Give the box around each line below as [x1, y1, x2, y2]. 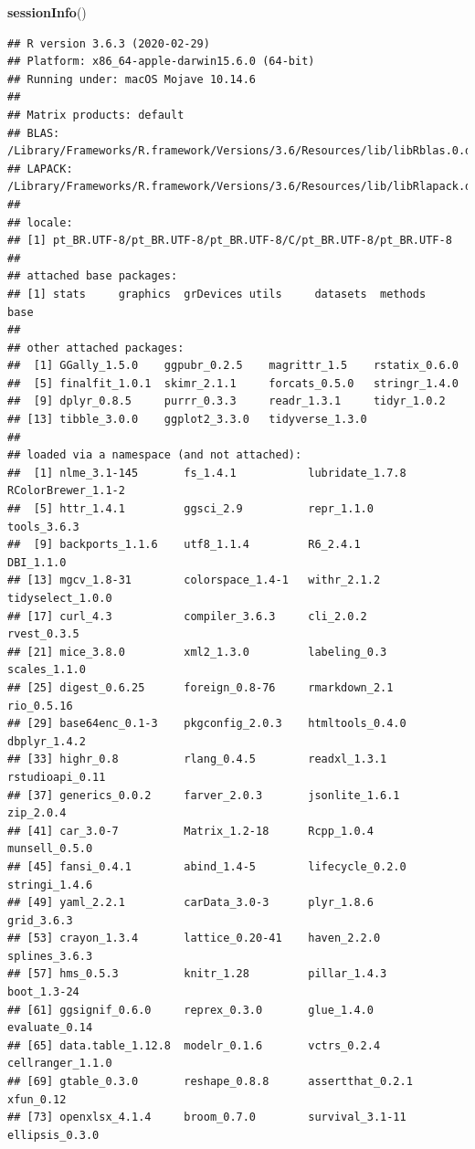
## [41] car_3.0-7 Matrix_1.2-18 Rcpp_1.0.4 [7, 824, 374, 838]
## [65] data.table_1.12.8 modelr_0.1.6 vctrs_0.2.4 [7, 1038, 381, 1052]
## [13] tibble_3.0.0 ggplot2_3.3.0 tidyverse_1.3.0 [7, 413, 367, 427]
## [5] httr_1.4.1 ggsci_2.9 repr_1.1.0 [7, 502, 374, 516]
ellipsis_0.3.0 [7, 1128, 100, 1142]
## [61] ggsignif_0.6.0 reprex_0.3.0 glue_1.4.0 [7, 1003, 374, 1017]
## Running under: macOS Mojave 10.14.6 [7, 72, 257, 86]
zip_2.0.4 [7, 806, 67, 820]
